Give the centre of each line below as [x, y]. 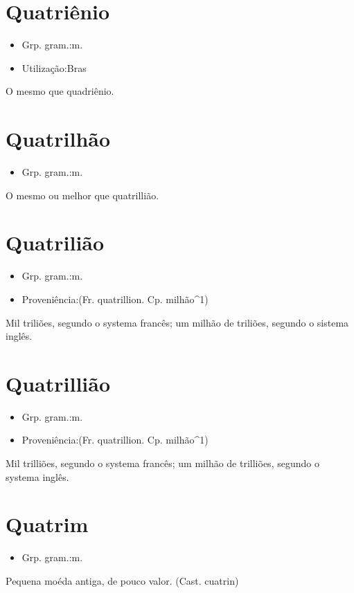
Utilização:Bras [54, 67]
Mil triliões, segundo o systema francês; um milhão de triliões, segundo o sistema [177, 322]
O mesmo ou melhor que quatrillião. [82, 195]
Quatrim [47, 524]
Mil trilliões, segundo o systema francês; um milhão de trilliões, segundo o [162, 463]
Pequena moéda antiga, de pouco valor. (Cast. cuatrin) [122, 580]
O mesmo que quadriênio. [60, 91]
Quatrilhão [58, 139]
